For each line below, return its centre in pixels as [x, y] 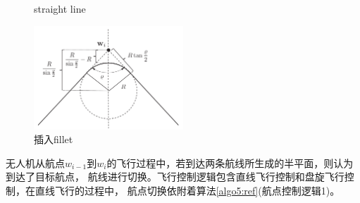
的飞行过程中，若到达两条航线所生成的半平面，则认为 [230, 162]
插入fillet [54, 139]
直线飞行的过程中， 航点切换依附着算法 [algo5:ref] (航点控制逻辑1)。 [187, 191]
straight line [60, 8]
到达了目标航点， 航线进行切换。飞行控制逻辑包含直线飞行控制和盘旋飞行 [175, 177]
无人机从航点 [35, 162]
